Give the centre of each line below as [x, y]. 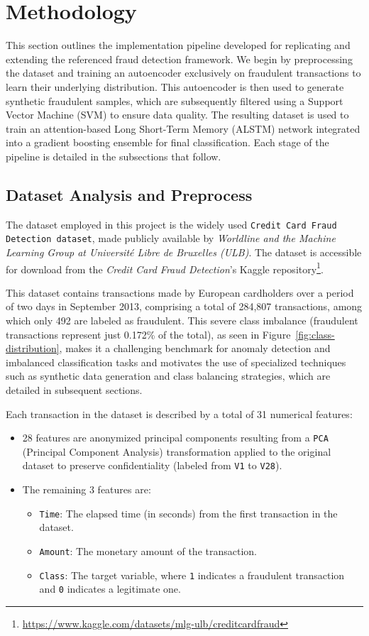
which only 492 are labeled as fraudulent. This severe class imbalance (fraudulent [182, 320]
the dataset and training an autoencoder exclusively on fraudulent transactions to [183, 73]
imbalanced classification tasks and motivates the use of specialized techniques [176, 362]
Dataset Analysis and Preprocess [129, 194]
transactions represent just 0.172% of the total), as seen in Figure [148, 334]
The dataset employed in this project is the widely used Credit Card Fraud [171, 224]
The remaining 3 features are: [87, 489]
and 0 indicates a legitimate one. [110, 589]
